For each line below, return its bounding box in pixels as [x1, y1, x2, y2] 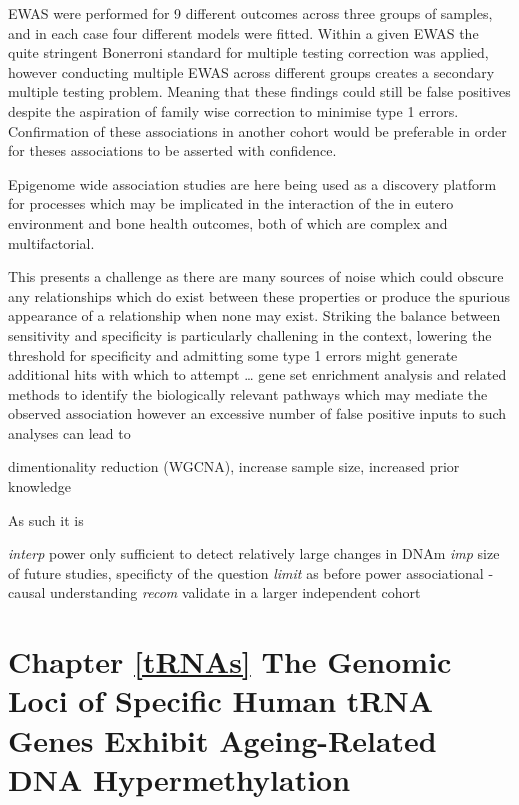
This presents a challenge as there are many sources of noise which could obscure [8, 266, 504, 287]
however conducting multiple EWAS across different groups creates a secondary [8, 61, 495, 82]
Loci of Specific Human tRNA [8, 680, 433, 721]
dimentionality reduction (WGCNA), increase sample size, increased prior [8, 456, 460, 477]
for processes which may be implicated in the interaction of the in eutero [8, 193, 454, 214]
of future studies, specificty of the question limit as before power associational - [8, 562, 494, 583]
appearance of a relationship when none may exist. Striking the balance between [8, 305, 501, 326]
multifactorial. [8, 232, 95, 253]
